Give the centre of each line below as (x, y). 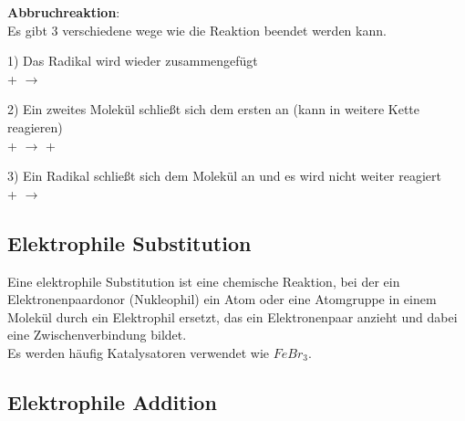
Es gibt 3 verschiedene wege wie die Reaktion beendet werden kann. (197, 30)
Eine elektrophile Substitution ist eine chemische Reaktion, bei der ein (204, 281)
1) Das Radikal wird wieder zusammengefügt (133, 61)
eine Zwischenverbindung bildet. (97, 335)
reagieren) (35, 126)
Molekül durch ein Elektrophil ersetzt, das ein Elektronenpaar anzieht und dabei (232, 316)
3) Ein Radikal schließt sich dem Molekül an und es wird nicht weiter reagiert (224, 176)
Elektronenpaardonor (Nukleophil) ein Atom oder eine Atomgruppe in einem (222, 299)
